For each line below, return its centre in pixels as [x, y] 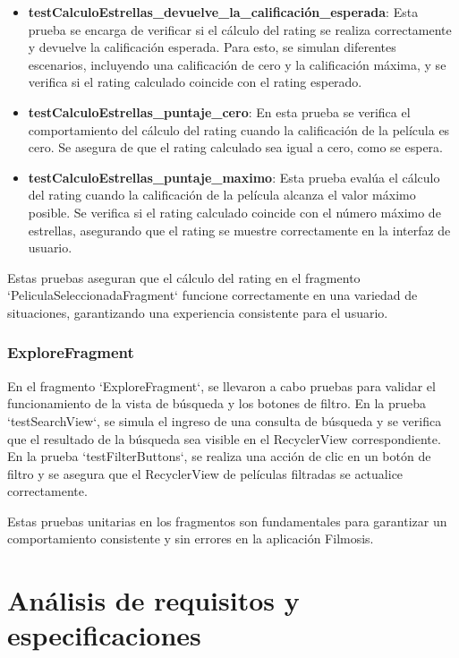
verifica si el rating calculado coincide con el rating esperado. [195, 82]
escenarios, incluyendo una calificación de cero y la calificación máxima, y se [237, 64]
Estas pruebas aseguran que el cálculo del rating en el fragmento [184, 277]
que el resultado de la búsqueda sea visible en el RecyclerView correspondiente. [224, 438]
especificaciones [104, 635]
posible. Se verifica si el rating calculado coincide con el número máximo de [234, 212]
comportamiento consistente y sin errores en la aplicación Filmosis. [191, 538]
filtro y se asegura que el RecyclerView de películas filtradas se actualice [205, 473]
